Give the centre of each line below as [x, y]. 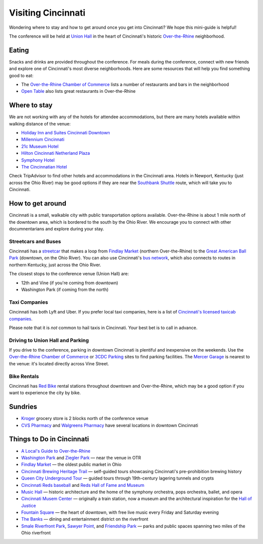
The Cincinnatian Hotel [44, 167]
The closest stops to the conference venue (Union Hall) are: [69, 274]
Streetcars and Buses [35, 241]
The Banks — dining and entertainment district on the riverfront [85, 519]
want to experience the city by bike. [45, 393]
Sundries [23, 407]
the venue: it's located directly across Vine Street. [59, 363]
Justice [28, 505]
